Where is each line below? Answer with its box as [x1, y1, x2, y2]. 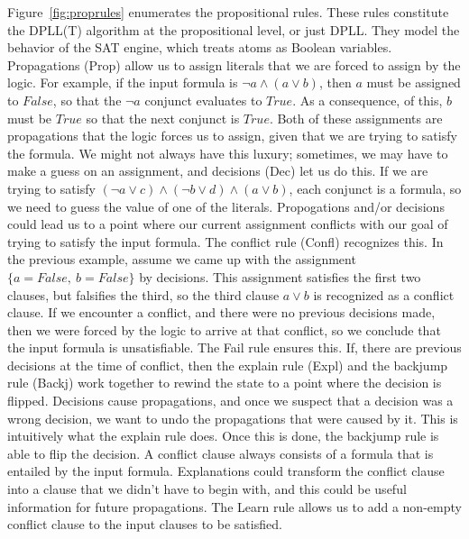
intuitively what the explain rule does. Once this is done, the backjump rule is [7, 426, 439, 445]
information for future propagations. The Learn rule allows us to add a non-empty [7, 497, 462, 516]
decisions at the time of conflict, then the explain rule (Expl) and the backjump [7, 355, 448, 374]
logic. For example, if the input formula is [7, 73, 238, 92]
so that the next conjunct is [86, 108, 240, 127]
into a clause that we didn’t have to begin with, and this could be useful [7, 480, 407, 498]
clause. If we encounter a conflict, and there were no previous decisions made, [7, 303, 436, 322]
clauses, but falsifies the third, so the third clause [7, 285, 280, 304]
